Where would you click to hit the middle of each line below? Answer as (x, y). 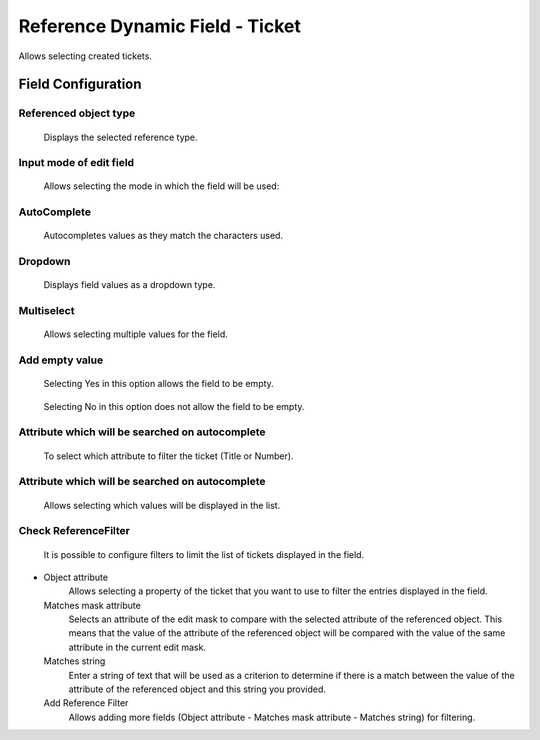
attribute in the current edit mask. (137, 647)
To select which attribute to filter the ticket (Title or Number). (168, 456)
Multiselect (46, 311)
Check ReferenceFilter (74, 531)
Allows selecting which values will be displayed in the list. (162, 505)
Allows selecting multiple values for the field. (136, 334)
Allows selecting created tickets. (85, 56)
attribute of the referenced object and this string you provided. (197, 689)
